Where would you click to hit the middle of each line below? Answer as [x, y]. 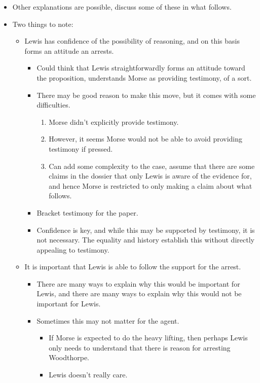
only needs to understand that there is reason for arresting [140, 347]
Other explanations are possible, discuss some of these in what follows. [122, 7]
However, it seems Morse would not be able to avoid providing [146, 139]
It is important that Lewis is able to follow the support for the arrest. [133, 267]
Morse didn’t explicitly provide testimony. [114, 121]
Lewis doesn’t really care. [88, 375]
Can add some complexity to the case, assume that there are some [152, 166]
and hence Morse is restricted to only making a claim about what [151, 185]
